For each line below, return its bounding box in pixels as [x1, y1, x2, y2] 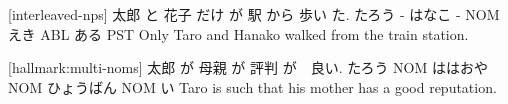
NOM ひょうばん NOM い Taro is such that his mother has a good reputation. [8, 76, 497, 97]
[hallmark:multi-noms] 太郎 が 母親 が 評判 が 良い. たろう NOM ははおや [8, 57, 488, 78]
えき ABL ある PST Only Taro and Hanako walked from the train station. [8, 23, 469, 44]
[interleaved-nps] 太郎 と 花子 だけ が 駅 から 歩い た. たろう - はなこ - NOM [8, 4, 500, 24]
